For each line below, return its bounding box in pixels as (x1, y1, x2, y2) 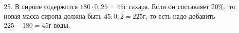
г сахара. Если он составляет (124, 1, 209, 11)
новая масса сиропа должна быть (4, 11, 102, 21)
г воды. (48, 20, 70, 30)
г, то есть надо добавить (143, 11, 215, 21)
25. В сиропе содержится (4, 1, 78, 11)
